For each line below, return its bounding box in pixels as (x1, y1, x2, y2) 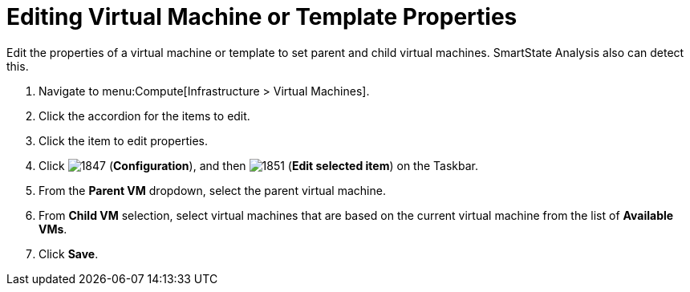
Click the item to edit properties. (39, 133, 208, 148)
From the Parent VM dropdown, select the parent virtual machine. (39, 183, 386, 197)
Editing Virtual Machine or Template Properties (6, 3, 517, 30)
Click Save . (39, 246, 99, 261)
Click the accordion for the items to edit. (39, 108, 250, 123)
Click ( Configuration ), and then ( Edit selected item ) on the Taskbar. (39, 158, 478, 172)
